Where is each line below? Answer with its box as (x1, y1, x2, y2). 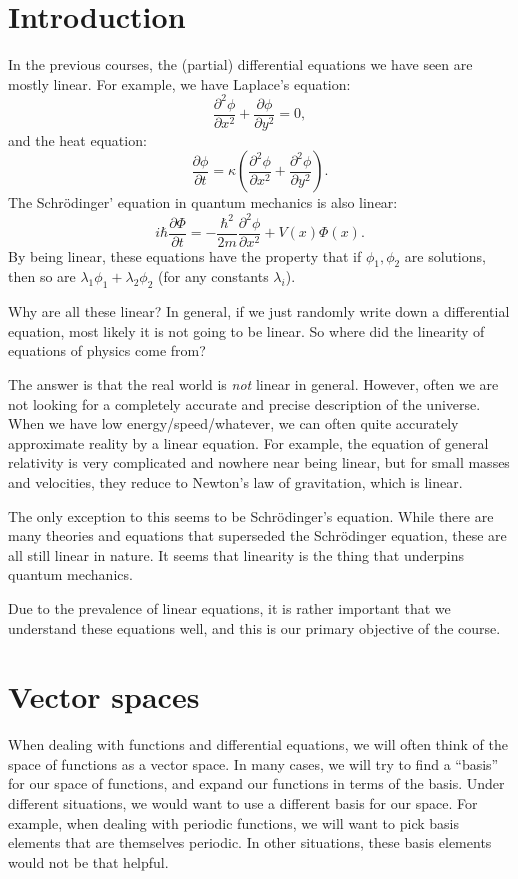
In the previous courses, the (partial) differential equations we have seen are (8, 54, 473, 75)
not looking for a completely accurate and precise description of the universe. (8, 393, 481, 414)
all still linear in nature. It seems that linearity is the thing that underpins (8, 544, 464, 565)
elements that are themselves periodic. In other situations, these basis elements (8, 832, 492, 853)
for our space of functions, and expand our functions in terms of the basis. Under (8, 773, 505, 794)
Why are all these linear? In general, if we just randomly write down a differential (8, 301, 510, 322)
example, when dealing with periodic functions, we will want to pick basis (8, 812, 459, 833)
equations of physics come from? (8, 340, 206, 361)
